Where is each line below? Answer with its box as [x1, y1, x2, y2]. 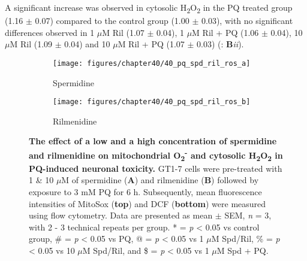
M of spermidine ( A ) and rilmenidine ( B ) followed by [61, 174, 259, 186]
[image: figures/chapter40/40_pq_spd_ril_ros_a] [53, 59, 251, 68]
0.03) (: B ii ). [197, 38, 244, 50]
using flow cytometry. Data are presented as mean [29, 209, 213, 221]
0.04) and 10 [64, 38, 110, 50]
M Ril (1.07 [102, 26, 145, 38]
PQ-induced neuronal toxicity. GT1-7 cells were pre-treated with [29, 162, 282, 174]
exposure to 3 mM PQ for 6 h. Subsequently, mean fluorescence [29, 185, 262, 198]
